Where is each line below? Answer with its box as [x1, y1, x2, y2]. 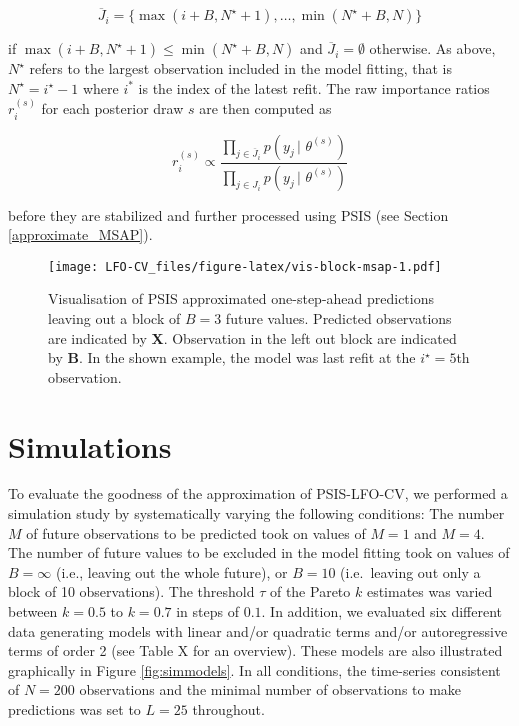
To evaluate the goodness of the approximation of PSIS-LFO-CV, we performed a [8, 483, 508, 504]
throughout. [192, 698, 265, 719]
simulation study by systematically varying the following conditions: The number [8, 503, 505, 524]
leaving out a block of [48, 307, 181, 328]
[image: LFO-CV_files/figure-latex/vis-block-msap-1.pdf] [48, 259, 442, 274]
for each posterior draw [41, 98, 184, 119]
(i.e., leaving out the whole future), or [55, 561, 288, 582]
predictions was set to [8, 698, 141, 719]
